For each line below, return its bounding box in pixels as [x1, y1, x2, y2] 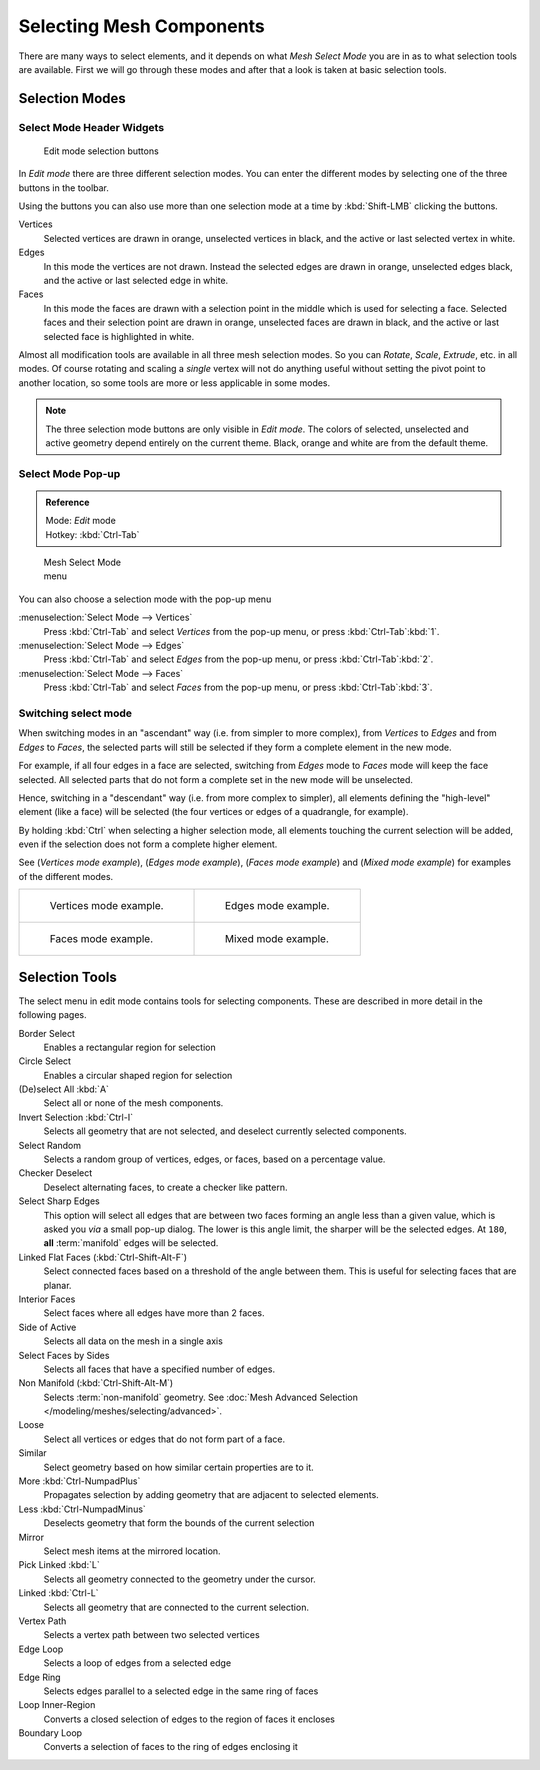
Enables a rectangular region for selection [43, 1041, 216, 1053]
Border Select [18, 1027, 75, 1039]
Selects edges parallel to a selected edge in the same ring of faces [43, 1685, 319, 1697]
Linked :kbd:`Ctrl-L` [18, 1587, 99, 1599]
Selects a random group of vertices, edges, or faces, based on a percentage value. [43, 1153, 386, 1165]
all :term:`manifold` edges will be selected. [43, 1237, 219, 1249]
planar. [43, 1279, 72, 1291]
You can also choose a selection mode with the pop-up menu [18, 593, 272, 605]
